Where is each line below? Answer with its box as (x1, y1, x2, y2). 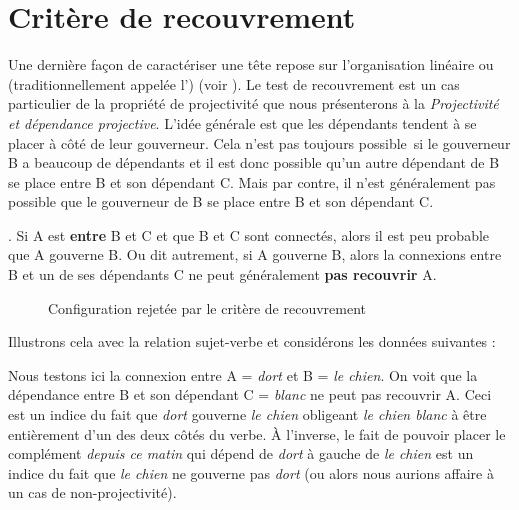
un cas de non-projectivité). (8, 482, 177, 503)
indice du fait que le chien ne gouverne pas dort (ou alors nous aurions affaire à (8, 462, 494, 483)
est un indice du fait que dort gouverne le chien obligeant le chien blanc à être (8, 404, 487, 425)
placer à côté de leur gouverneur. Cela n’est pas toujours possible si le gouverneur (8, 132, 511, 153)
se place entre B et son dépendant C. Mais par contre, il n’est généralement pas (8, 171, 496, 192)
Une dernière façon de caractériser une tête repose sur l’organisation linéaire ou (8, 54, 494, 75)
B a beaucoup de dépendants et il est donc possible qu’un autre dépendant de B (8, 152, 500, 173)
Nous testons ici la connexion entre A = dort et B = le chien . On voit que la (8, 364, 478, 385)
